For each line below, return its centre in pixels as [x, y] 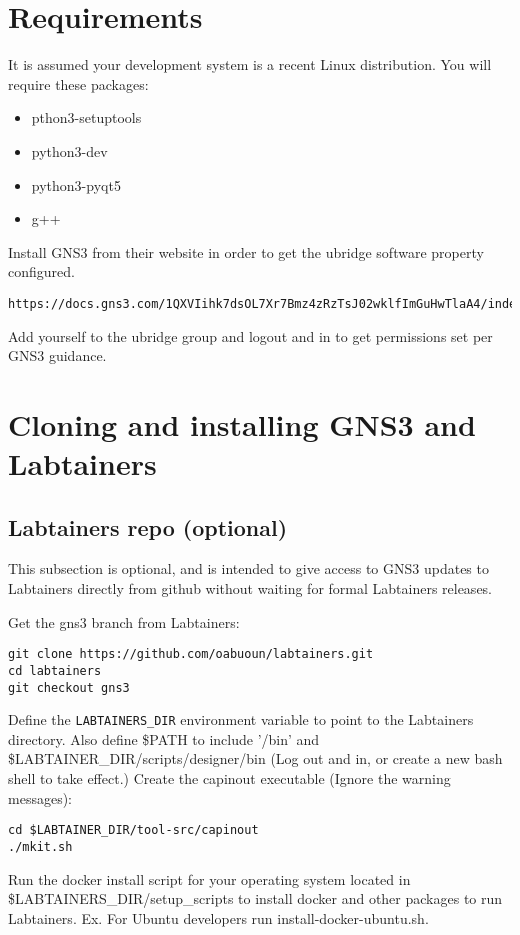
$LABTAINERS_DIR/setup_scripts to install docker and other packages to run [255, 898]
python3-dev [69, 150]
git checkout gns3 [69, 687]
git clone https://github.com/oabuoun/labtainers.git [191, 654]
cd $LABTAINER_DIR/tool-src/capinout [133, 830]
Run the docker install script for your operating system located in [209, 878]
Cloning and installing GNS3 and [242, 423]
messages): [40, 797]
